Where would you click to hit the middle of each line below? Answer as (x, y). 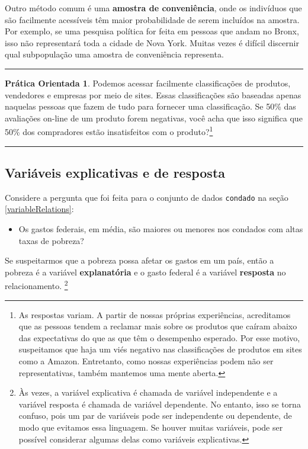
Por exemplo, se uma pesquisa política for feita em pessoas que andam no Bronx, (152, 31)
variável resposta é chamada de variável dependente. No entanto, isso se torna (160, 404)
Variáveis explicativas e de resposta (115, 172)
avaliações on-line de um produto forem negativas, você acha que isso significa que (154, 118)
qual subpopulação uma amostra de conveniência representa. (114, 54)
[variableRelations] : (39, 209)
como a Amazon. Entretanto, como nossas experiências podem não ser (146, 361)
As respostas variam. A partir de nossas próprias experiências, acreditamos (155, 314)
